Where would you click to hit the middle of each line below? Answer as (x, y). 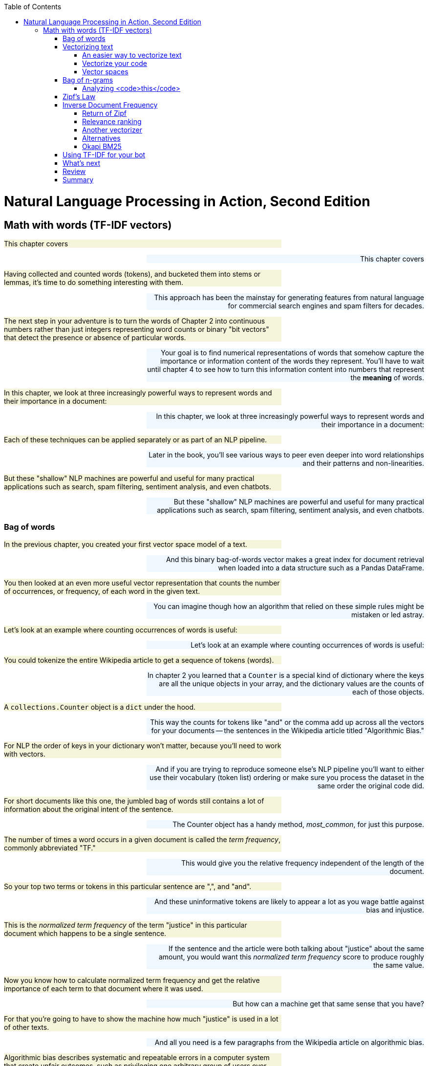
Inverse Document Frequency (110, 105)
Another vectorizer (112, 130)
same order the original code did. (371, 785)
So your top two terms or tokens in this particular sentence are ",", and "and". (128, 886)
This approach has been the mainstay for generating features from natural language (289, 297)
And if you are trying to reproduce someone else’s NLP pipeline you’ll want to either (290, 769)
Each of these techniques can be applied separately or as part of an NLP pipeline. (136, 439)
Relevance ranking (112, 121)
